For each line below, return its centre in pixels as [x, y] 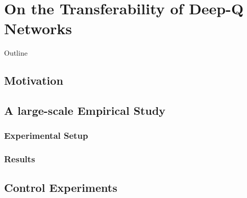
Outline [16, 53]
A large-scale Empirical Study [85, 110]
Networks [38, 28]
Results [20, 159]
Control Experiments [61, 187]
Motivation [34, 80]
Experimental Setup [46, 135]
